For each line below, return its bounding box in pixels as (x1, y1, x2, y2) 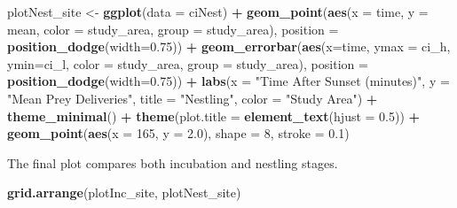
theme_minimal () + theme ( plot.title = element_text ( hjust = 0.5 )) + (7, 106, 421, 125)
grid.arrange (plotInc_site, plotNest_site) (7, 183, 241, 202)
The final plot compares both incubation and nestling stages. (7, 153, 338, 172)
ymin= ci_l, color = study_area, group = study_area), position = (7, 54, 368, 73)
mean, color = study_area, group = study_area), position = (7, 19, 339, 38)
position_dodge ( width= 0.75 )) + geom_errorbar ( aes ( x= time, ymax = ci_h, (7, 37, 451, 56)
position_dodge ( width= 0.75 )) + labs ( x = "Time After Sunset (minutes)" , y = (7, 72, 450, 90)
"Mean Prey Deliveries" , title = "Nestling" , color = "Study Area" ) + (7, 89, 378, 107)
